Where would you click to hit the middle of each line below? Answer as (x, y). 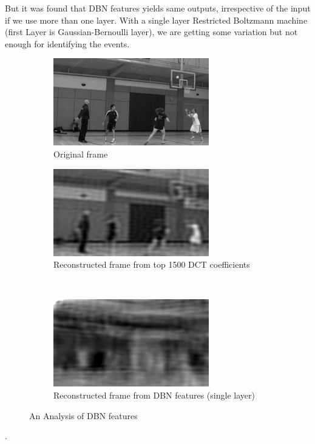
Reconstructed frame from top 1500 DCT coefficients (152, 264)
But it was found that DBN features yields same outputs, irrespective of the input (158, 8)
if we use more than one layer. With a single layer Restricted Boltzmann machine (156, 20)
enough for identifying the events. (67, 43)
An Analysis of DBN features (83, 415)
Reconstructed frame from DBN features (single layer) (154, 395)
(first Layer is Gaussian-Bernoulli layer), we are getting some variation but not (151, 32)
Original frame (81, 154)
